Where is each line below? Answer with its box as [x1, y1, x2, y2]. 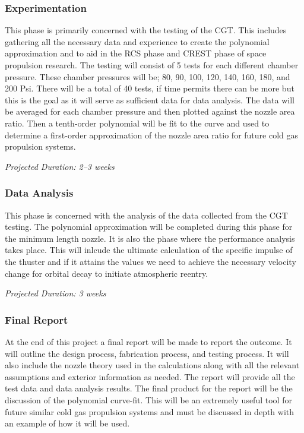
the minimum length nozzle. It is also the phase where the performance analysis [5, 232, 295, 244]
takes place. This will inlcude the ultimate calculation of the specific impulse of [5, 244, 293, 256]
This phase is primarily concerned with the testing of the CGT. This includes [5, 24, 287, 36]
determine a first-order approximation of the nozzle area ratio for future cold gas [5, 128, 299, 141]
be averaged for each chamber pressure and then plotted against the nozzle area [5, 105, 295, 118]
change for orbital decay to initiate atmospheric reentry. [5, 267, 208, 279]
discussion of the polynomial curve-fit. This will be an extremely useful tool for [5, 393, 292, 406]
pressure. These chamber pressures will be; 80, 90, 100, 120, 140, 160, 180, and [5, 70, 290, 83]
